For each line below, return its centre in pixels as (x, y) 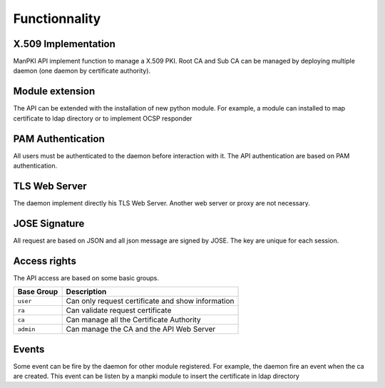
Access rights (45, 261)
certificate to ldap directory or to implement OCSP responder (103, 118)
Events (29, 349)
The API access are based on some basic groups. (86, 277)
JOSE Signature (49, 224)
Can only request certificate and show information (150, 301)
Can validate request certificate (119, 310)
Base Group (38, 292)
